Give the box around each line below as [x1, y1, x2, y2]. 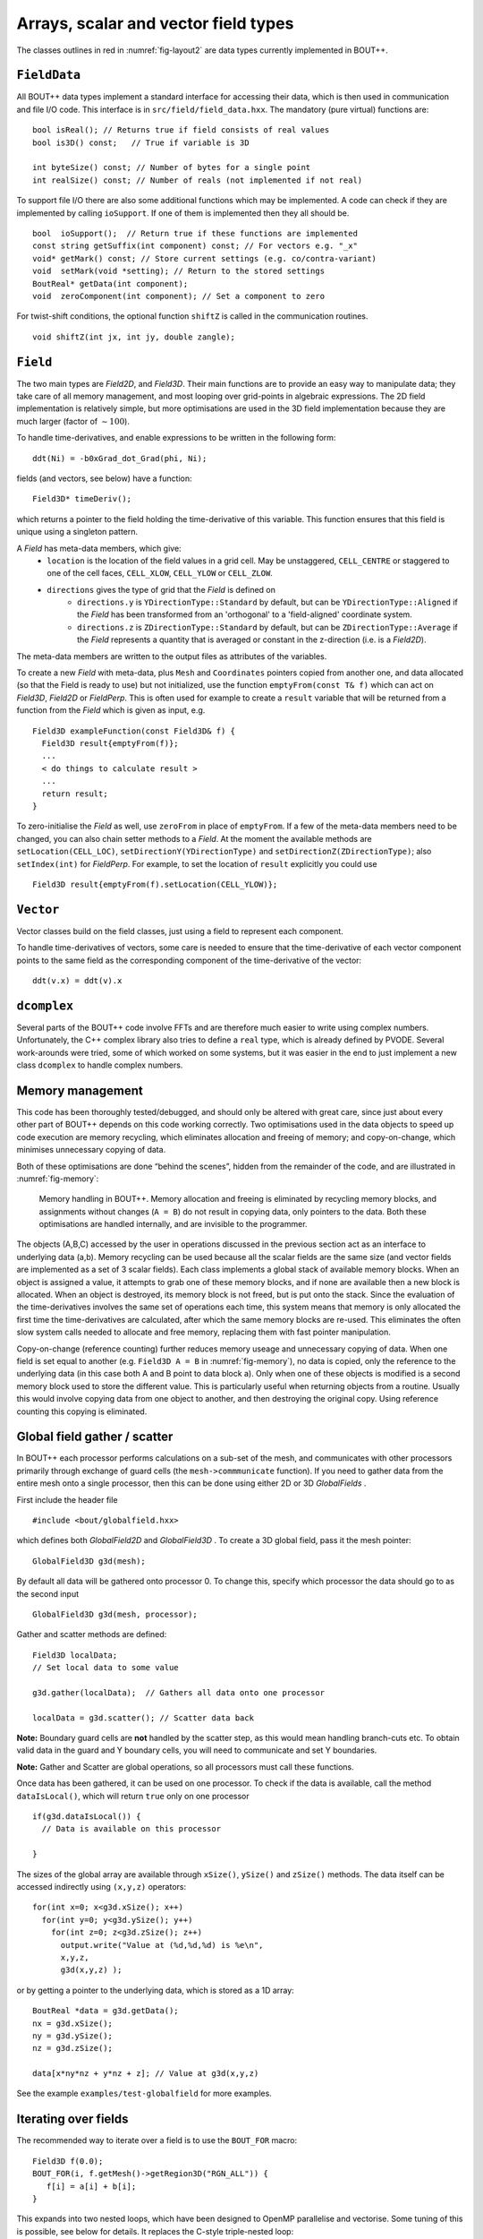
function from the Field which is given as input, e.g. [16, 705, 206, 716]
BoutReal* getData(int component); [32, 279, 189, 288]
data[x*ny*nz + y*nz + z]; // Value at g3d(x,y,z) [32, 2069, 259, 2079]
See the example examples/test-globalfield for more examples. [16, 2088, 272, 2099]
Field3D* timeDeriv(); [32, 493, 132, 504]
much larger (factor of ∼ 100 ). [16, 416, 130, 426]
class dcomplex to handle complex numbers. [16, 1059, 183, 1070]
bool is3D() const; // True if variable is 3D [32, 137, 250, 148]
